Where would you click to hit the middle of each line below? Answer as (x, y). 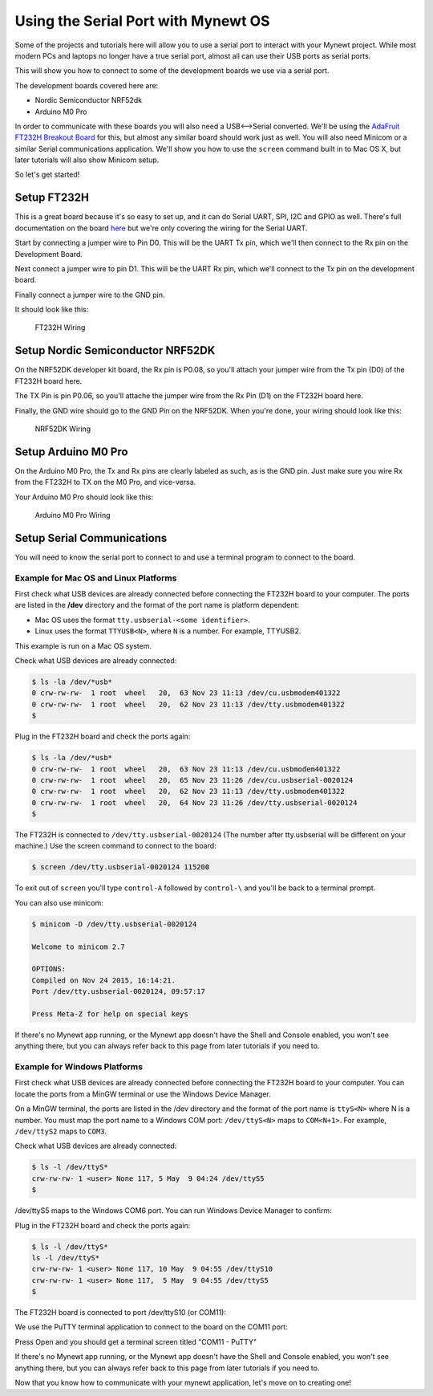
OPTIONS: (49, 969)
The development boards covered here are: (87, 85)
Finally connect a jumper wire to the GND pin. (90, 295)
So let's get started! (47, 175)
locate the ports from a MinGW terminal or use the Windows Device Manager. (143, 1094)
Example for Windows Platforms (79, 1067)
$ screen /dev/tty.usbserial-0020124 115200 (121, 867)
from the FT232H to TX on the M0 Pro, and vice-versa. (105, 482)
